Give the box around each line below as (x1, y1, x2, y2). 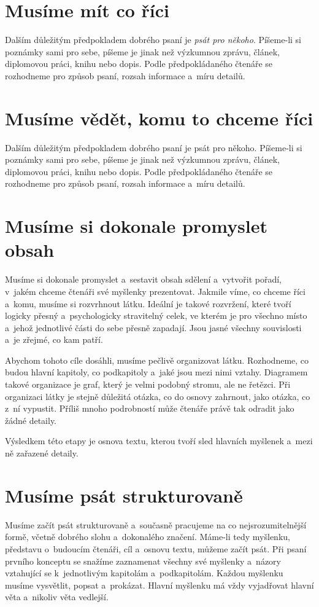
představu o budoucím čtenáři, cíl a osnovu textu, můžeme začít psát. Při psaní (5, 542, 307, 555)
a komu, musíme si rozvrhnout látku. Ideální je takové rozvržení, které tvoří (5, 297, 291, 310)
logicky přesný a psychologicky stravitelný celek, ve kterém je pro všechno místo (5, 309, 307, 322)
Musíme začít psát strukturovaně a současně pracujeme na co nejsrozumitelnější (5, 518, 307, 531)
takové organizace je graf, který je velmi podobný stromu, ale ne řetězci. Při (5, 378, 291, 391)
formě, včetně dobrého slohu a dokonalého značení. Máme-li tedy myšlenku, (5, 530, 290, 543)
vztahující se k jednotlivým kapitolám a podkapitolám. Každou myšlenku (5, 566, 283, 579)
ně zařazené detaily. (5, 447, 79, 460)
